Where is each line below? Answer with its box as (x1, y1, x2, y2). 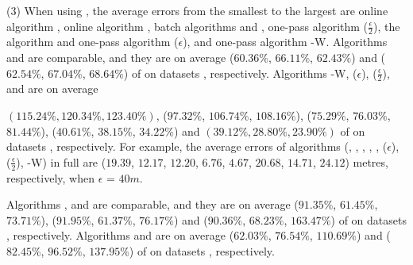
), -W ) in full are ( (16, 153, 106, 170)
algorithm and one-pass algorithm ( (6, 33, 179, 50)
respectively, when (6, 169, 95, 186)
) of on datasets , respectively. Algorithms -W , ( (123, 64, 357, 81)
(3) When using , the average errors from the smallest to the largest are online (6, 2, 388, 18)
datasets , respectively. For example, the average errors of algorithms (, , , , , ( (6, 138, 388, 155)
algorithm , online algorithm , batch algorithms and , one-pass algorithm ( (6, 17, 369, 34)
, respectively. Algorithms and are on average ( (6, 227, 234, 244)
